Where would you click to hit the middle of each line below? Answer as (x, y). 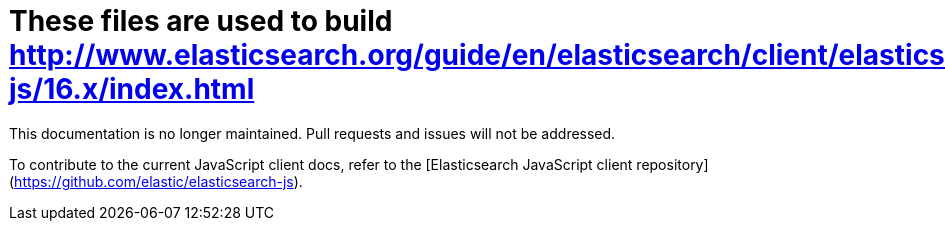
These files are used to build (201, 21)
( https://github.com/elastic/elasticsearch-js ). (156, 181)
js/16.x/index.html (132, 89)
